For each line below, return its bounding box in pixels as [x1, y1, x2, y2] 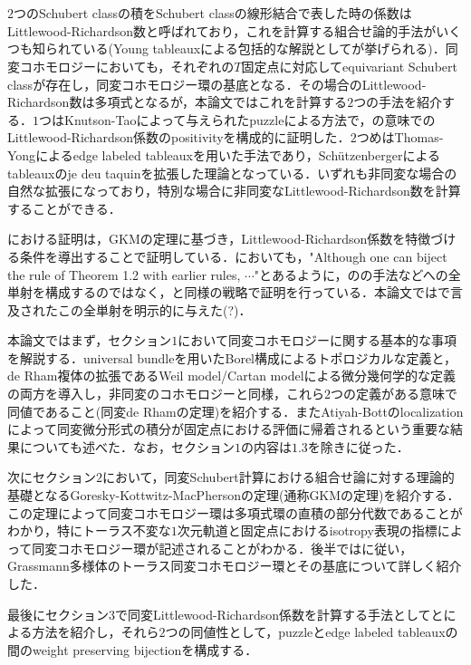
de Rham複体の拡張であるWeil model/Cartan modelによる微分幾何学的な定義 [7, 366, 457, 385]
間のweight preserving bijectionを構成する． [7, 640, 258, 659]
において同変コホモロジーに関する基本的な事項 [178, 331, 457, 350]
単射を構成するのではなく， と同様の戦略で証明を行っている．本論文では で [7, 283, 450, 302]
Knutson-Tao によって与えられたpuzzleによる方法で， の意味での [63, 110, 436, 129]
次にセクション [7, 467, 96, 487]
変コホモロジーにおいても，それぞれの [7, 56, 235, 75]
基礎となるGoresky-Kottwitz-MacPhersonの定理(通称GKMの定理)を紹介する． [7, 486, 460, 505]
